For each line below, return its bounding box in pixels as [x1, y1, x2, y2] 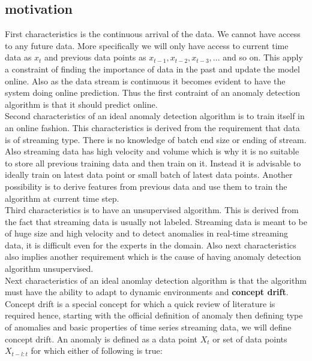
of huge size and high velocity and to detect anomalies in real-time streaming [5, 227, 288, 239]
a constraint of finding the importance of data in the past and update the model [5, 62, 300, 75]
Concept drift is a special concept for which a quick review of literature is [5, 297, 275, 310]
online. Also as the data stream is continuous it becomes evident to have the [5, 74, 286, 87]
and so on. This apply [223, 51, 303, 63]
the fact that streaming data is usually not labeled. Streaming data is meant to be [5, 215, 307, 227]
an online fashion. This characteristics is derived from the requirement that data [5, 121, 300, 134]
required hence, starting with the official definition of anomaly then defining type [5, 309, 303, 321]
